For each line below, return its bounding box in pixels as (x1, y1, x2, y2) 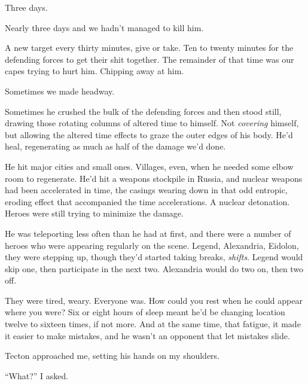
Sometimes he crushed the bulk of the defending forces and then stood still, (5, 105, 282, 117)
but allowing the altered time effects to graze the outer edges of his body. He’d (5, 128, 293, 141)
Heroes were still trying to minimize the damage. (5, 207, 184, 220)
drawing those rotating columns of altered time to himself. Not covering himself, (5, 117, 299, 129)
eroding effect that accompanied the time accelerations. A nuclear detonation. (5, 195, 290, 208)
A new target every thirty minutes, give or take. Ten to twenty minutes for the (5, 41, 294, 54)
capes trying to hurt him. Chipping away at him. (5, 65, 184, 77)
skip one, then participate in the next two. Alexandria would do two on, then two (5, 262, 304, 275)
